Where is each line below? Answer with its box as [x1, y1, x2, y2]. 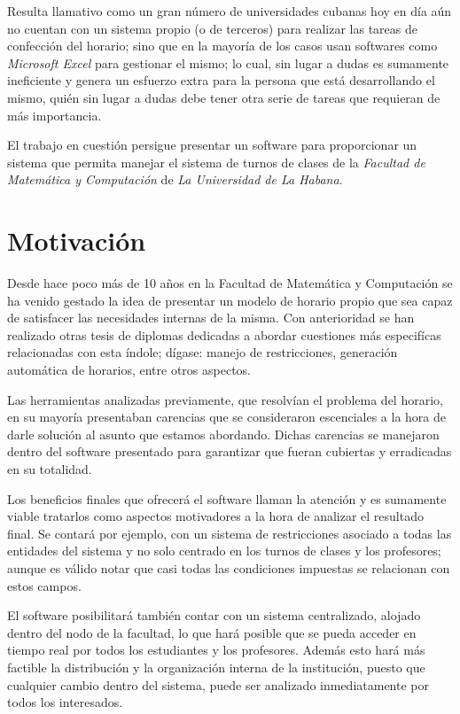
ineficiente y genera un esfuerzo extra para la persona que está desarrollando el [7, 71, 435, 89]
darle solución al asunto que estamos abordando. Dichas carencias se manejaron [7, 424, 440, 443]
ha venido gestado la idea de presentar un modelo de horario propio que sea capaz [7, 291, 453, 309]
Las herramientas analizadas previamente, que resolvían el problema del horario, [7, 390, 443, 408]
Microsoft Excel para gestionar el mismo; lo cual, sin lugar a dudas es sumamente [7, 53, 449, 72]
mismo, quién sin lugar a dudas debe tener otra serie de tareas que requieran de [7, 88, 441, 106]
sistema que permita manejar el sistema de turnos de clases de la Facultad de [7, 152, 425, 171]
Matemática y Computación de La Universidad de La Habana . [7, 170, 343, 189]
